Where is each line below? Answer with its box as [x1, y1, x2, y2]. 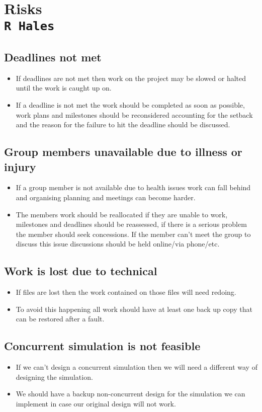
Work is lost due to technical [4, 263, 157, 279]
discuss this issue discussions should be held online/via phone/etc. [16, 238, 220, 249]
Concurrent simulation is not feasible [4, 338, 201, 354]
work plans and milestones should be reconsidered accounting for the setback [16, 109, 253, 120]
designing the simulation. [16, 371, 93, 382]
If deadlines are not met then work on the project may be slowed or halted [16, 72, 246, 83]
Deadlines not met [4, 49, 102, 65]
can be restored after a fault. [16, 313, 105, 324]
